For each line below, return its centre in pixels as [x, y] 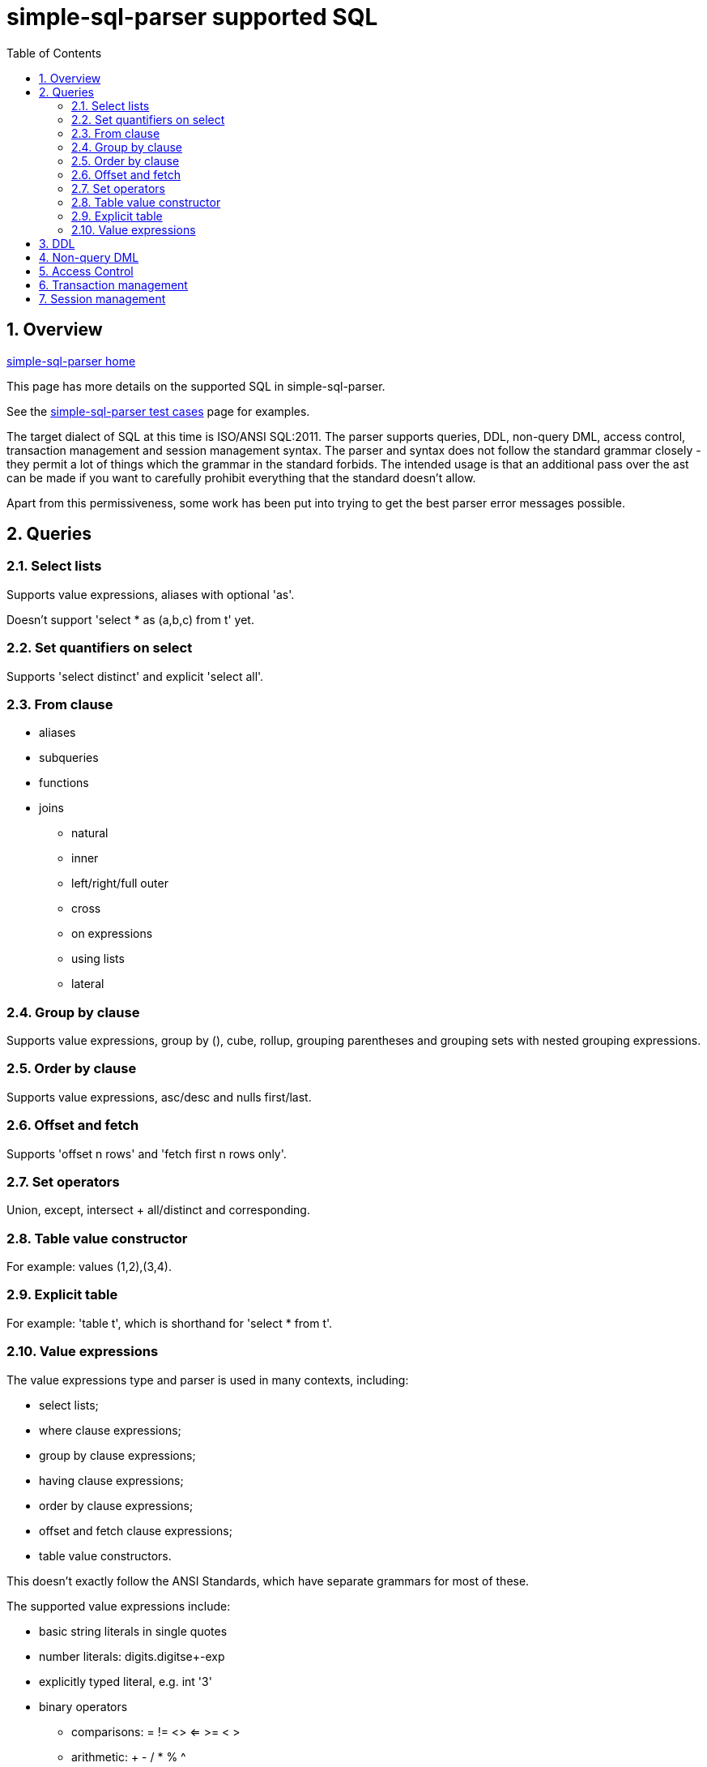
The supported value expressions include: [119, 1606]
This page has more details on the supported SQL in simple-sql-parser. [196, 386]
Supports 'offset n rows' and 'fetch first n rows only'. [147, 1153]
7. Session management [102, 298]
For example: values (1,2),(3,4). [89, 1267]
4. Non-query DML [89, 257]
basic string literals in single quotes [133, 1631]
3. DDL [57, 243]
